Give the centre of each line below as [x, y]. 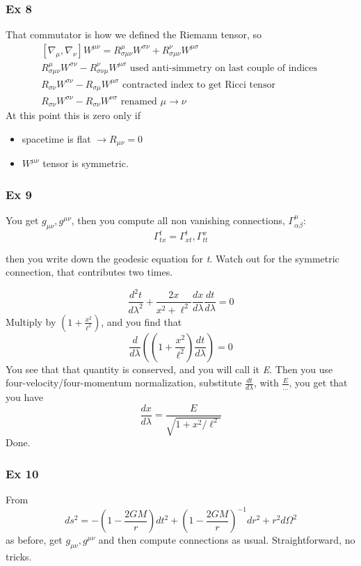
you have [25, 397]
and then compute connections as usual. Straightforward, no [227, 540]
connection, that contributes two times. [89, 272]
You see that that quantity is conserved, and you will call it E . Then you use [169, 369]
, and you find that [142, 321]
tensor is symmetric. [86, 163]
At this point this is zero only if [73, 115]
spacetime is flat [56, 138]
